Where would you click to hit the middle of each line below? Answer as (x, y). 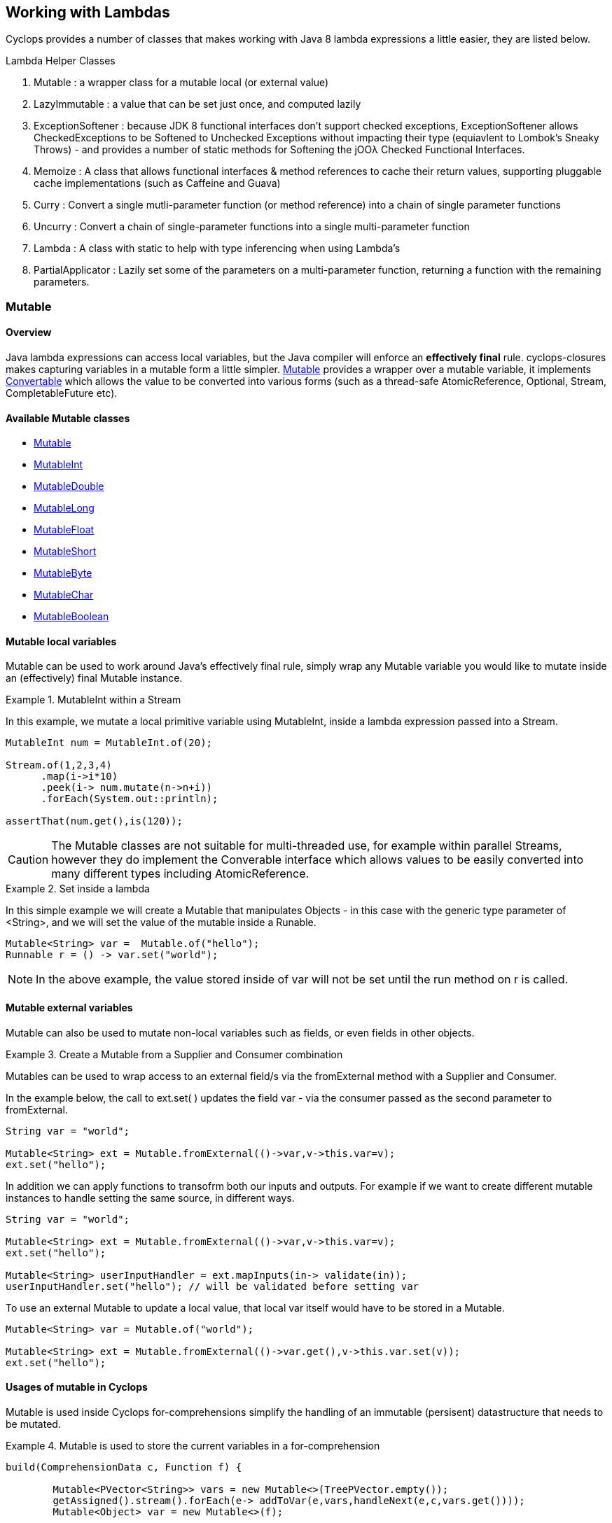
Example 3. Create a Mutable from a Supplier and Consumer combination (174, 1054)
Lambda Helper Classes (61, 61)
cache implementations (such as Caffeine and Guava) (157, 183)
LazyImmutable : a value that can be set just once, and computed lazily (197, 104)
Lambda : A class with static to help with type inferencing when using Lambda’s (217, 248)
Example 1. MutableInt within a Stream (93, 700)
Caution (28, 860)
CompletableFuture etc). (62, 393)
